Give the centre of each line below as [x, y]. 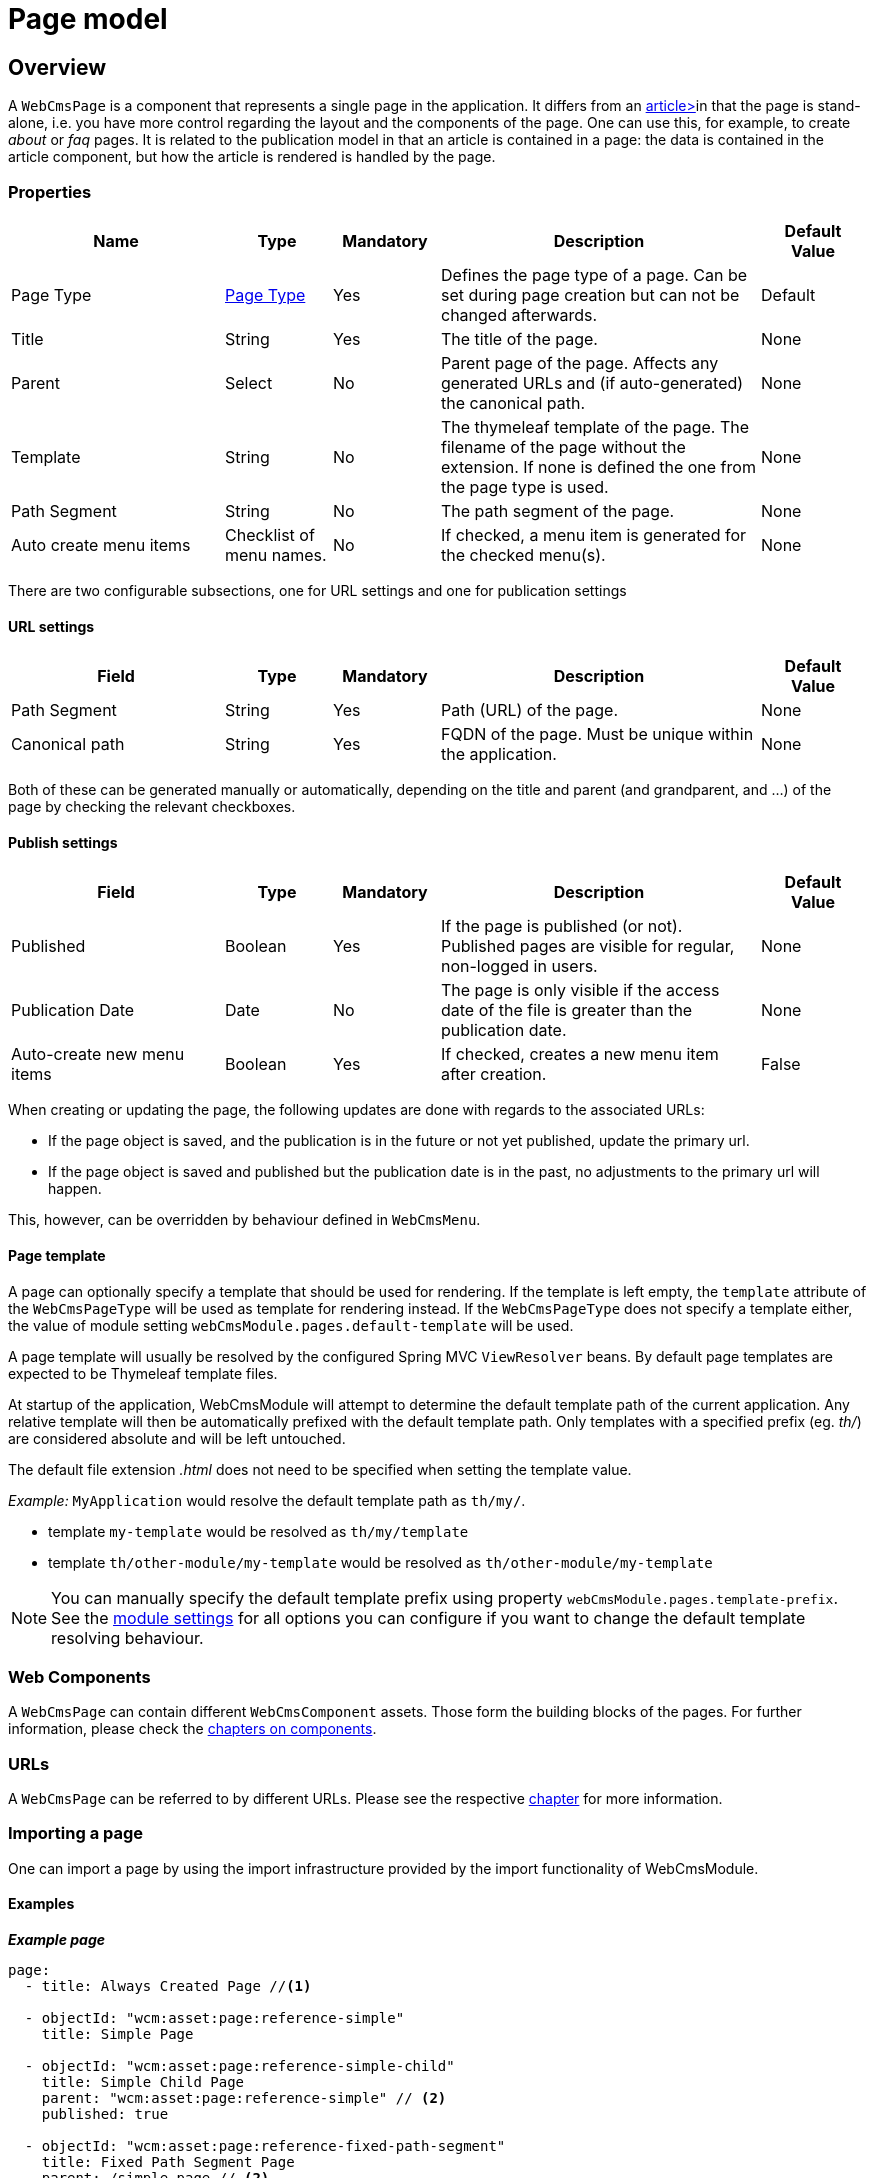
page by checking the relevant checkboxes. [152, 807]
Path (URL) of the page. [530, 710]
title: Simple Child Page [143, 2082]
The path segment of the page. [558, 510]
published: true [105, 2114]
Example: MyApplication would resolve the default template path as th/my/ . [267, 1500]
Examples [41, 1904]
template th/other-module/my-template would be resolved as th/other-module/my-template [380, 1562]
